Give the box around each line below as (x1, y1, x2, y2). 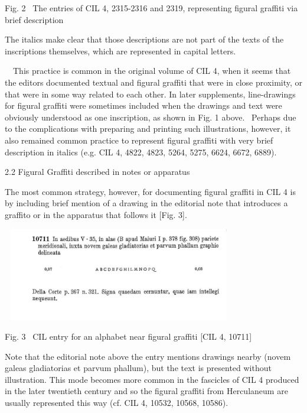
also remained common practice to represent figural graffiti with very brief (5, 134, 273, 146)
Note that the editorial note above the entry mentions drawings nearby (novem (5, 350, 291, 362)
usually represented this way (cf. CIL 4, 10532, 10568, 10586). (5, 396, 228, 409)
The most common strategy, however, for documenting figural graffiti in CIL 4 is (5, 185, 296, 197)
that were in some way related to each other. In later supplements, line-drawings (5, 87, 296, 100)
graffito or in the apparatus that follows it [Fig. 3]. (5, 208, 187, 220)
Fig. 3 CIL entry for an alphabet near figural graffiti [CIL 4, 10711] (5, 330, 252, 343)
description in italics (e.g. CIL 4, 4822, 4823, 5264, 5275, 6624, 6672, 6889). (5, 145, 277, 158)
